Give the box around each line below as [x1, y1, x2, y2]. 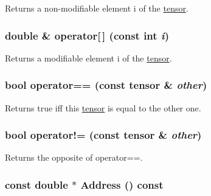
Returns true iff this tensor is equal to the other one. [5, 101, 201, 114]
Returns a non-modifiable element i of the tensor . [5, 2, 189, 14]
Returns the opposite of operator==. [5, 151, 143, 164]
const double [5, 177, 68, 192]
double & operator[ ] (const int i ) [5, 27, 170, 43]
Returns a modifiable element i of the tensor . [5, 51, 172, 64]
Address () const [80, 177, 164, 192]
